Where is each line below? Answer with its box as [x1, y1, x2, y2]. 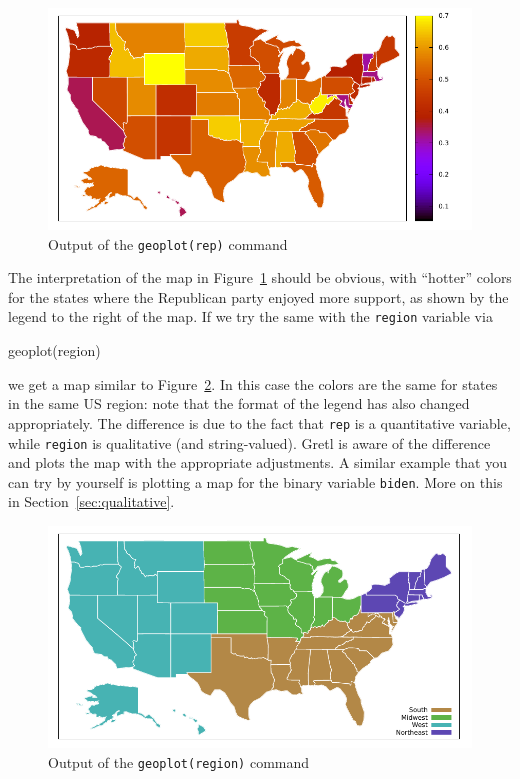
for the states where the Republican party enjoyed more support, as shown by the [8, 286, 509, 307]
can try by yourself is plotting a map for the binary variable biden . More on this [8, 471, 503, 492]
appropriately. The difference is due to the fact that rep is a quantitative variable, [8, 412, 511, 433]
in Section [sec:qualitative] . [8, 491, 175, 512]
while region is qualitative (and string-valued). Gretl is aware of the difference [8, 432, 491, 453]
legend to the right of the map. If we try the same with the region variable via [8, 306, 493, 327]
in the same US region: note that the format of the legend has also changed [8, 393, 470, 414]
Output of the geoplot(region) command [48, 751, 310, 772]
